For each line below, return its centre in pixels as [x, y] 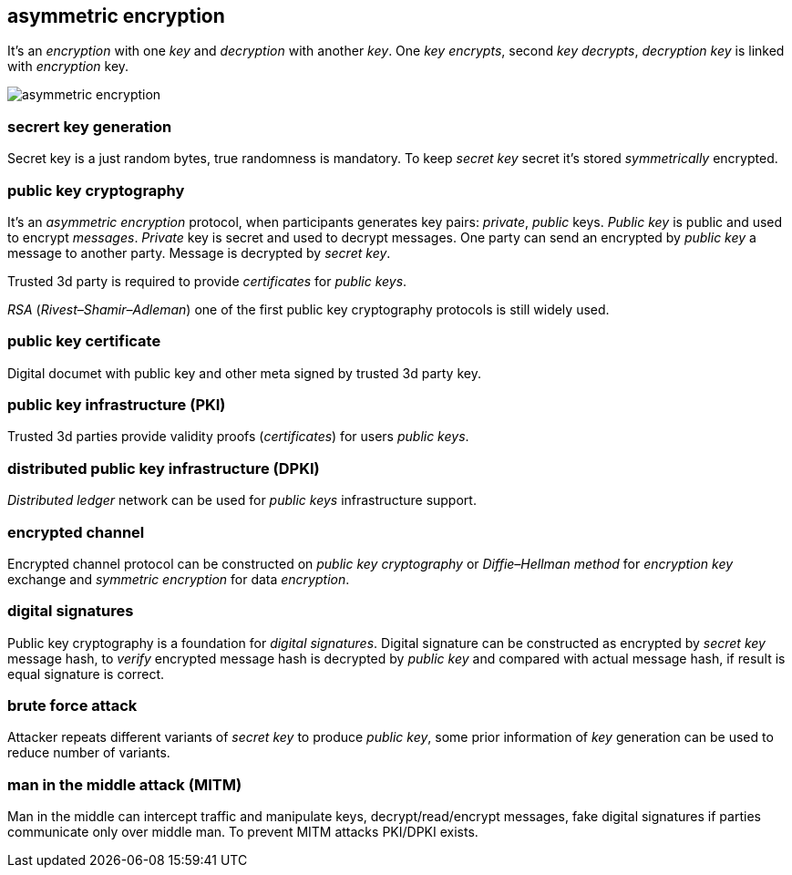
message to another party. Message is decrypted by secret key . [199, 252]
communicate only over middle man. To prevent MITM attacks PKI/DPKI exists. [243, 832]
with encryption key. [68, 67]
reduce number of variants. [89, 753]
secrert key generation [90, 126]
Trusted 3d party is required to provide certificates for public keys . [207, 281]
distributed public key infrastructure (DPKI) [164, 468]
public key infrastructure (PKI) [117, 405]
